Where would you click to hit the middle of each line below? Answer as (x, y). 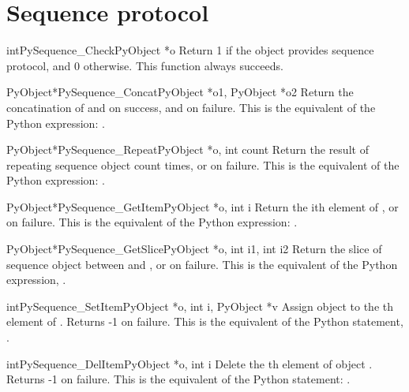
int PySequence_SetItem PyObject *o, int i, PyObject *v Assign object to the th (200, 306)
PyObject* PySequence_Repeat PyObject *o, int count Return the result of (188, 149)
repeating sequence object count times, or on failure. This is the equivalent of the (203, 164)
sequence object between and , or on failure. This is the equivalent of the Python (202, 264)
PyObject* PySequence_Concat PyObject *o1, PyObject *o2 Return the (180, 92)
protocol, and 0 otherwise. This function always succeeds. (145, 65)
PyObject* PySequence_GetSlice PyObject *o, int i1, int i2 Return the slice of (194, 249)
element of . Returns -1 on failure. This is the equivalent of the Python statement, (205, 321)
